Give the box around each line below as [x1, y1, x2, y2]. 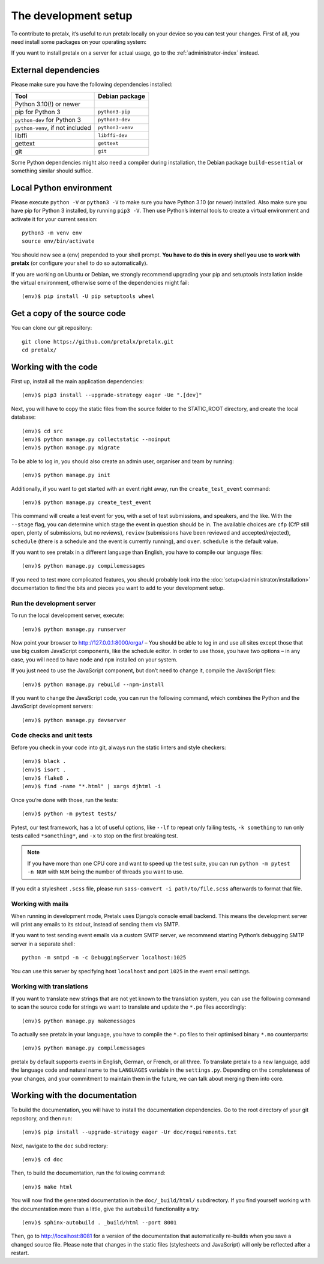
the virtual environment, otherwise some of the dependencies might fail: [11, 279, 190, 287]
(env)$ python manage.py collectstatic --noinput [22, 436, 171, 443]
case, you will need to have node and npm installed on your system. [11, 655, 178, 663]
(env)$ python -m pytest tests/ [22, 810, 117, 817]
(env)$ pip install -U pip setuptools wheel [22, 293, 155, 300]
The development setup [11, 9, 133, 22]
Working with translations [11, 982, 88, 991]
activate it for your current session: [11, 215, 98, 222]
